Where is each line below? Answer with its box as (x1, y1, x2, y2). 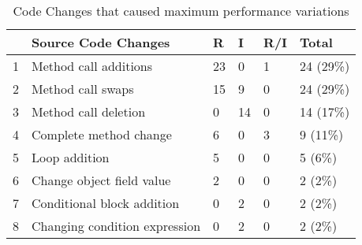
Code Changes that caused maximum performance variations (13, 2, 349, 20)
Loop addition (32, 148, 110, 166)
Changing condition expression (32, 217, 201, 235)
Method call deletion (32, 102, 146, 121)
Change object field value (32, 171, 171, 189)
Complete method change (32, 125, 172, 143)
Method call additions (32, 57, 153, 75)
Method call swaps (32, 80, 134, 98)
